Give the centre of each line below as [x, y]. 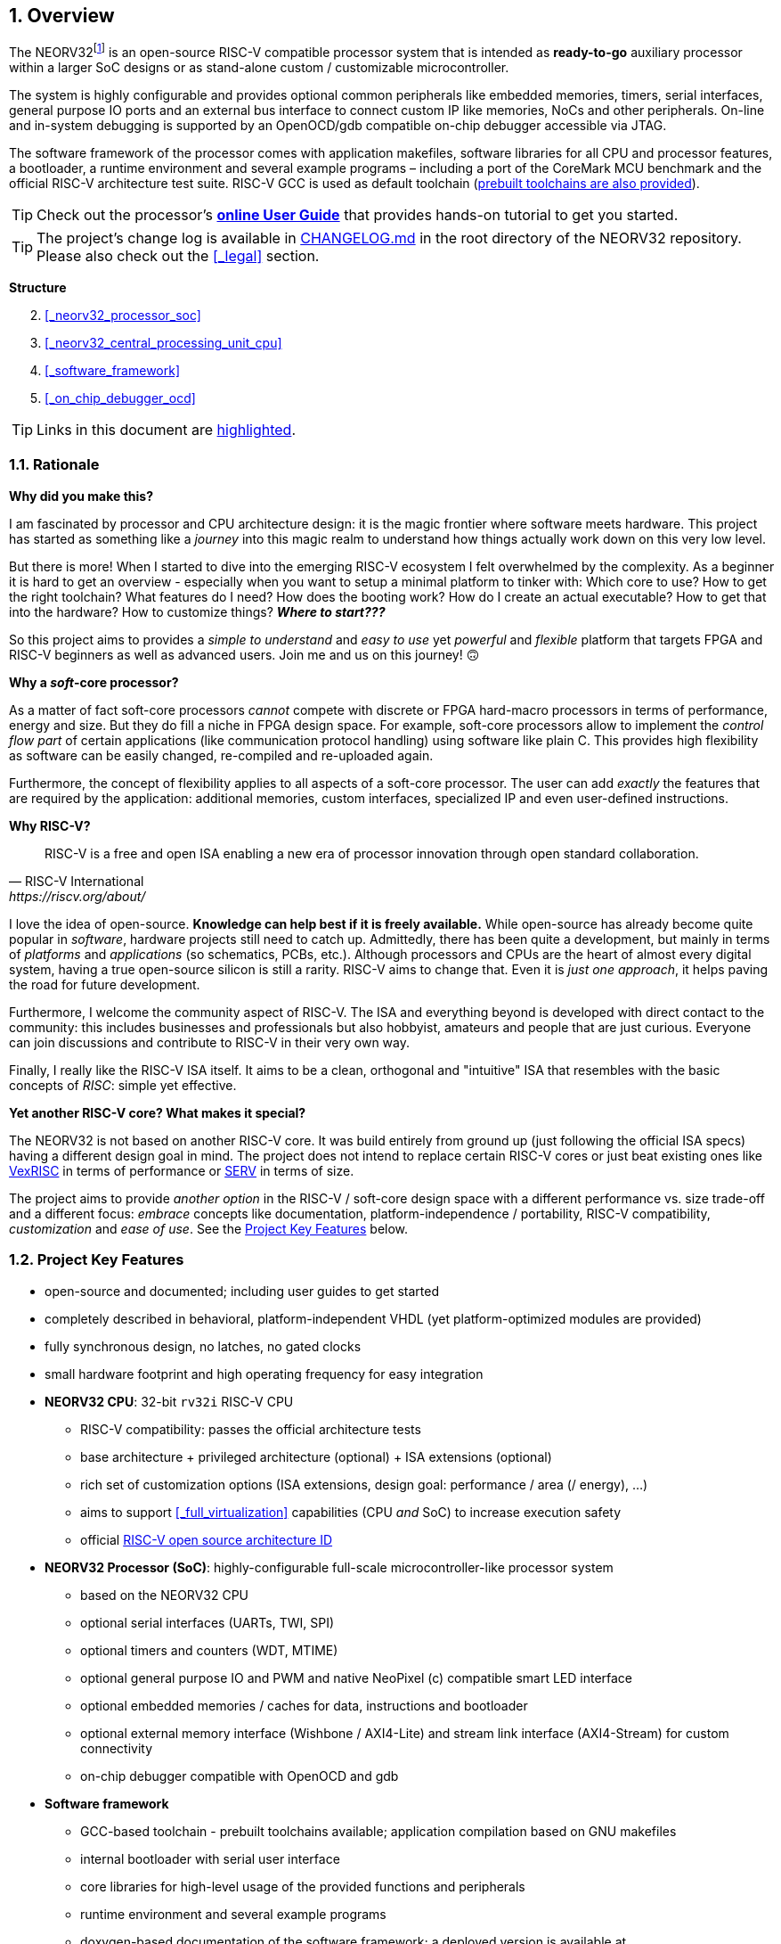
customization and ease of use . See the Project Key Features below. [209, 1228]
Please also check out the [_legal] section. [178, 256]
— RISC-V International [77, 881]
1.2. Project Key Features [97, 1260]
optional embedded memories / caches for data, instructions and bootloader [304, 1705]
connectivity [117, 1748]
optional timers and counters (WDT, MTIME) [209, 1650]
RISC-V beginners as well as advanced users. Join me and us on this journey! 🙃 [244, 654]
